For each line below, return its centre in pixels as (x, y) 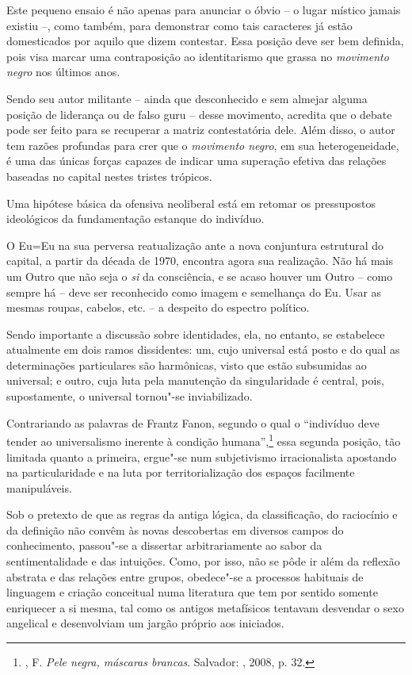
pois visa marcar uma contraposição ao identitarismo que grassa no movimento (198, 56)
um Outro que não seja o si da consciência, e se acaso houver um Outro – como (200, 276)
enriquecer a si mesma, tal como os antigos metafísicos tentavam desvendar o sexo (205, 607)
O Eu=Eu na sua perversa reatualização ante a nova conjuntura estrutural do (195, 245)
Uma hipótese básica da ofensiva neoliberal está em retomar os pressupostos (191, 203)
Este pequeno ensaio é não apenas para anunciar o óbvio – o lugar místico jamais (204, 10)
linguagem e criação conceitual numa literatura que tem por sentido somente (192, 592)
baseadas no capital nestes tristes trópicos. (109, 176)
